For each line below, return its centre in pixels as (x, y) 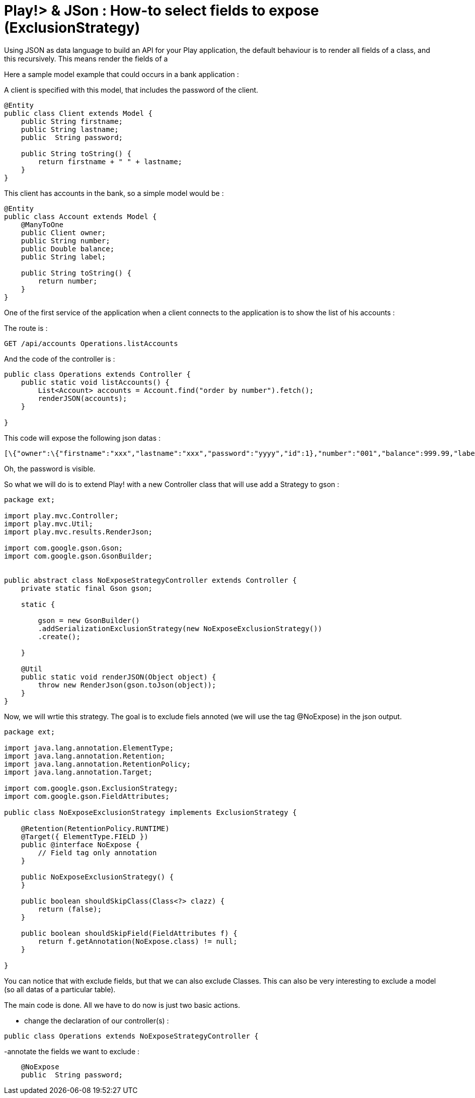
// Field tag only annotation (97, 852)
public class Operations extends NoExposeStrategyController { (131, 1036)
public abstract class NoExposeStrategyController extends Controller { (150, 580)
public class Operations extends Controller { (97, 374)
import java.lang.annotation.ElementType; (89, 748)
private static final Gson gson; (87, 588)
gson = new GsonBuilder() (89, 620)
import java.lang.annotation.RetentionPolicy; (97, 764)
